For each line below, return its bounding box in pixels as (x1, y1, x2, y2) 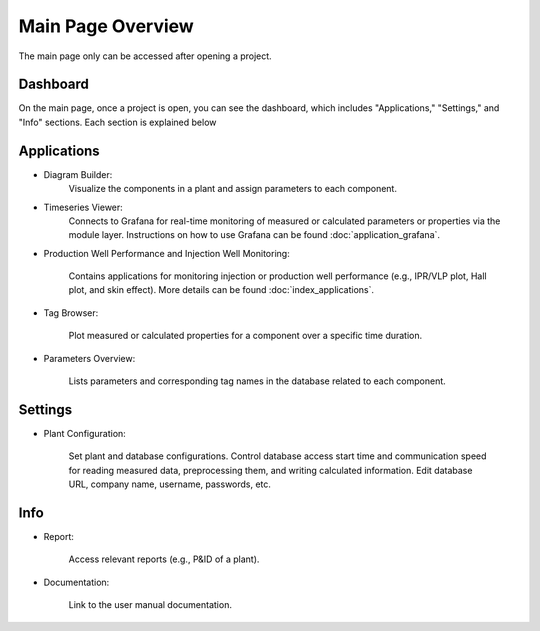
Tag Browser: (43, 306, 99, 319)
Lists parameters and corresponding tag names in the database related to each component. (68, 375, 447, 387)
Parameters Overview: (43, 352, 136, 364)
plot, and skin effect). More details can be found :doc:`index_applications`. (68, 284, 375, 296)
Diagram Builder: (43, 168, 113, 180)
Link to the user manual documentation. (68, 599, 232, 611)
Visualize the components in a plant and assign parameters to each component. (68, 183, 397, 195)
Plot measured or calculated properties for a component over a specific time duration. (68, 330, 423, 342)
